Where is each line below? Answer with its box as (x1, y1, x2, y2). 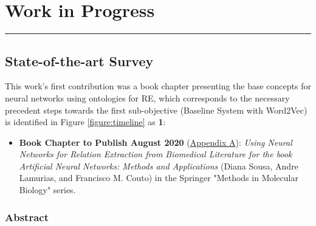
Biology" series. (19, 183, 76, 196)
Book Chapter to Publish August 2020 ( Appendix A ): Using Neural (19, 135, 292, 148)
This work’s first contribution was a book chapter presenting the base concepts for (5, 80, 311, 92)
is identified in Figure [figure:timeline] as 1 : (5, 115, 166, 128)
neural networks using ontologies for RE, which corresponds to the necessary (5, 91, 290, 104)
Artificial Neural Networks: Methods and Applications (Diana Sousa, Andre (19, 159, 298, 172)
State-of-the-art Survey (5, 51, 154, 70)
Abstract (5, 209, 49, 224)
